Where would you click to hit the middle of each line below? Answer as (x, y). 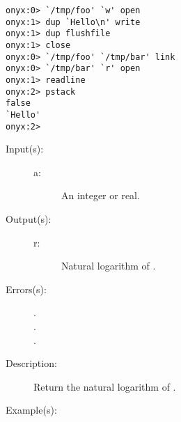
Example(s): (31, 410)
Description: (31, 363)
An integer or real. (101, 195)
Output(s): (29, 219)
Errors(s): (26, 289)
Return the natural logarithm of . (105, 386)
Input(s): (25, 149)
